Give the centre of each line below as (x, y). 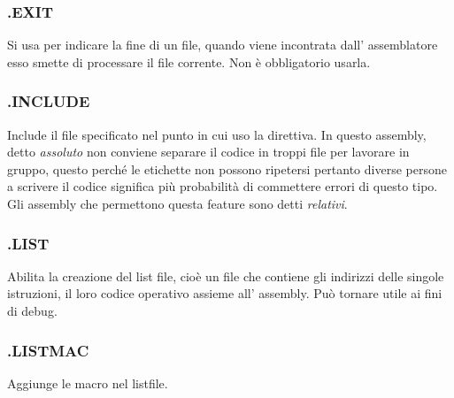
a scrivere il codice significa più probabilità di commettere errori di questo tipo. (223, 186)
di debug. (32, 310)
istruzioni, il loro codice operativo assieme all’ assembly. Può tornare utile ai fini (225, 293)
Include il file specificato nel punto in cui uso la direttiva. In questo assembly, (217, 134)
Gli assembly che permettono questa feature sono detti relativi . (177, 203)
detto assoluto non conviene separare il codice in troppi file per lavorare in (208, 152)
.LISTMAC (48, 350)
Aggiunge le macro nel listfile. (88, 383)
